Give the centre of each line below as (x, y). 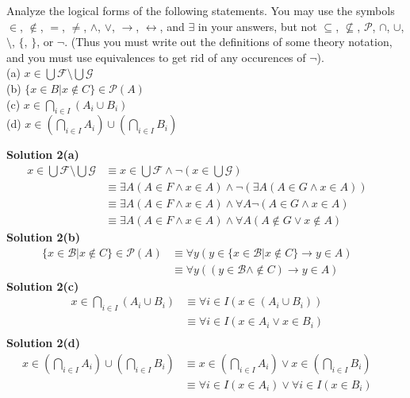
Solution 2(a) (43, 155)
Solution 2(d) (44, 343)
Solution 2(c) (43, 286)
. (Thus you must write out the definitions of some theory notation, (228, 42)
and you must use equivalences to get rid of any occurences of (156, 57)
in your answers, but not (257, 26)
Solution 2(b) (44, 237)
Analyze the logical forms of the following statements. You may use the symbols (201, 10)
